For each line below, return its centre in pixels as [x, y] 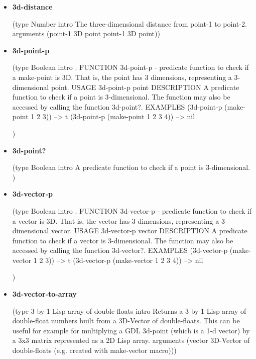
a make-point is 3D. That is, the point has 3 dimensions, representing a [122, 77]
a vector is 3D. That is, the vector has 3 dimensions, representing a [116, 220]
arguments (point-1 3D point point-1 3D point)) [86, 33]
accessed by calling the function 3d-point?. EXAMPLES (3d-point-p [117, 106]
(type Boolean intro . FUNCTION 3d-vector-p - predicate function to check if [132, 210]
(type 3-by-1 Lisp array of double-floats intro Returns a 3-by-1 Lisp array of [129, 310]
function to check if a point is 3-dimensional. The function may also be [121, 97]
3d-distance [32, 7]
